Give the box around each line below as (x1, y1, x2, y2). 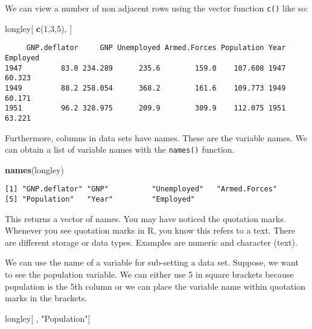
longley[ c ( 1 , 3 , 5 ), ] (5, 22, 72, 34)
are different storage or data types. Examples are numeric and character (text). (5, 235, 298, 248)
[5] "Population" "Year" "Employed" (5, 195, 195, 203)
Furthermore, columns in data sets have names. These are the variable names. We (5, 131, 307, 144)
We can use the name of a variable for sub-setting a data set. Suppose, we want (5, 256, 299, 269)
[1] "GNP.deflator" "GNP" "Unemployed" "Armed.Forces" (5, 185, 278, 194)
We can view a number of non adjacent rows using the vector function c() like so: (5, 2, 308, 14)
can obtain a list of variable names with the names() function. (5, 143, 235, 156)
